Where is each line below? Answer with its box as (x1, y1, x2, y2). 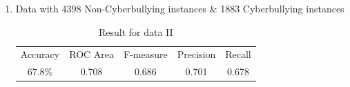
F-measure (124, 47, 168, 61)
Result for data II (98, 24, 173, 39)
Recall (225, 47, 251, 61)
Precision (177, 47, 216, 61)
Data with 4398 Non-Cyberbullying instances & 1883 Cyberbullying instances (15, 1, 344, 15)
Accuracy (20, 47, 60, 61)
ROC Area (69, 47, 114, 61)
